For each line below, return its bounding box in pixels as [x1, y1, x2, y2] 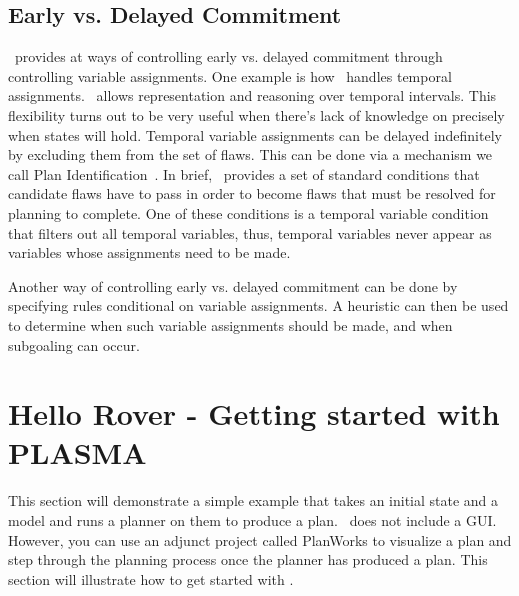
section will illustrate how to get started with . [8, 568, 294, 589]
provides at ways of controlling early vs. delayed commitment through [14, 46, 443, 67]
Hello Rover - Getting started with [8, 393, 500, 434]
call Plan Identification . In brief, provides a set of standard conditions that [8, 163, 480, 184]
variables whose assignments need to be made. [8, 242, 291, 263]
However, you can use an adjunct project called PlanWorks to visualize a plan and [8, 529, 512, 550]
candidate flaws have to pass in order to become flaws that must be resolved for [8, 183, 496, 204]
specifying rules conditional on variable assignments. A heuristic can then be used [8, 295, 509, 316]
